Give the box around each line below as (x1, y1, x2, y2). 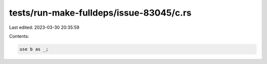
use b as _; (19, 46, 49, 52)
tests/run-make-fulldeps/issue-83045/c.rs (9, 7, 192, 18)
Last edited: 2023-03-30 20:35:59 (9, 24, 80, 30)
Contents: (9, 33, 29, 39)
